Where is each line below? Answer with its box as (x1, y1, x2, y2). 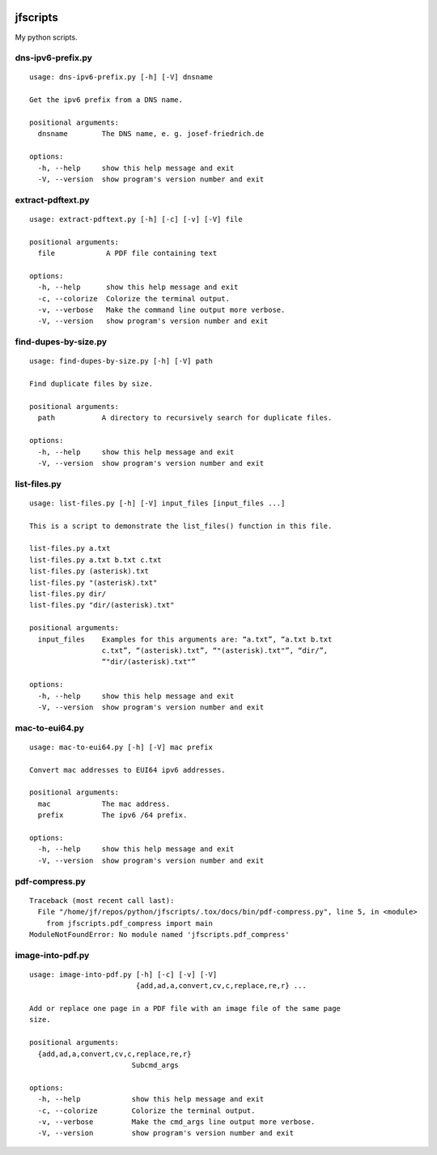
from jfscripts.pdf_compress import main (45, 918, 214, 927)
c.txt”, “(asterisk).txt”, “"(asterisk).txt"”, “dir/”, (101, 646, 329, 655)
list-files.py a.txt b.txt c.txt (29, 555, 162, 565)
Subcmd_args (131, 1060, 180, 1069)
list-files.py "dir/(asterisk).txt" (29, 600, 175, 610)
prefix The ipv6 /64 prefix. (37, 811, 188, 820)
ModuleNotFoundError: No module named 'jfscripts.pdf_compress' (29, 930, 291, 939)
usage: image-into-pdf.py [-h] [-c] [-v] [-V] (29, 970, 218, 979)
